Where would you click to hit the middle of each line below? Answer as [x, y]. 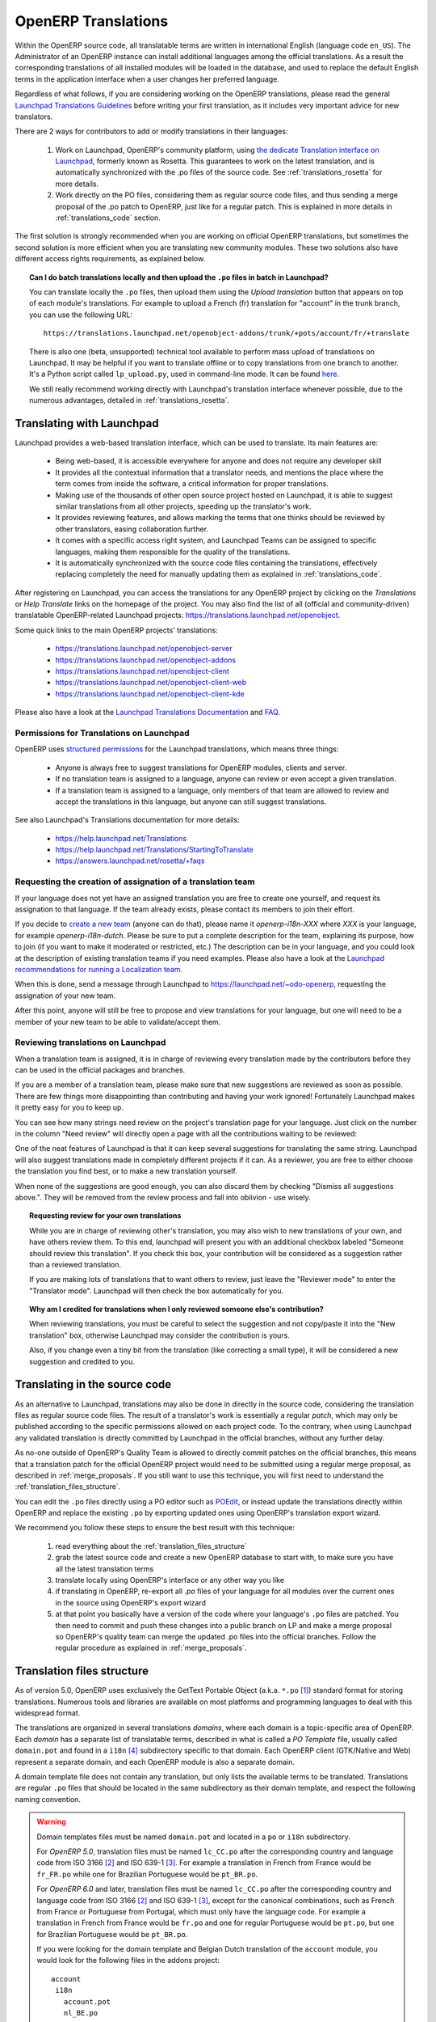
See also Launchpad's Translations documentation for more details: [127, 820]
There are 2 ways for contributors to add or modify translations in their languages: [151, 131]
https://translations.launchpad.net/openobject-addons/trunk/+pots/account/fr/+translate [226, 333]
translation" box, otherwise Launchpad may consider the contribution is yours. [160, 1335]
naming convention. [48, 1799]
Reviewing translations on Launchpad [90, 1043]
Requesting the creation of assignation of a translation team [135, 882]
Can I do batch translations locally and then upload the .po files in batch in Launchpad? [179, 277]
